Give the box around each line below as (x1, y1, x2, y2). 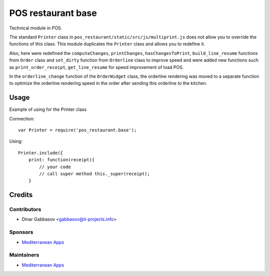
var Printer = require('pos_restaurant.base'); (18, 127, 137, 133)
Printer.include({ (18, 150, 63, 156)
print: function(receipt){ (28, 157, 95, 163)
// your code (39, 164, 71, 170)
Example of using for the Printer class (9, 106, 87, 112)
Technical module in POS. (9, 25, 62, 31)
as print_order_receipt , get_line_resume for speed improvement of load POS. (9, 64, 184, 70)
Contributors (9, 206, 41, 213)
